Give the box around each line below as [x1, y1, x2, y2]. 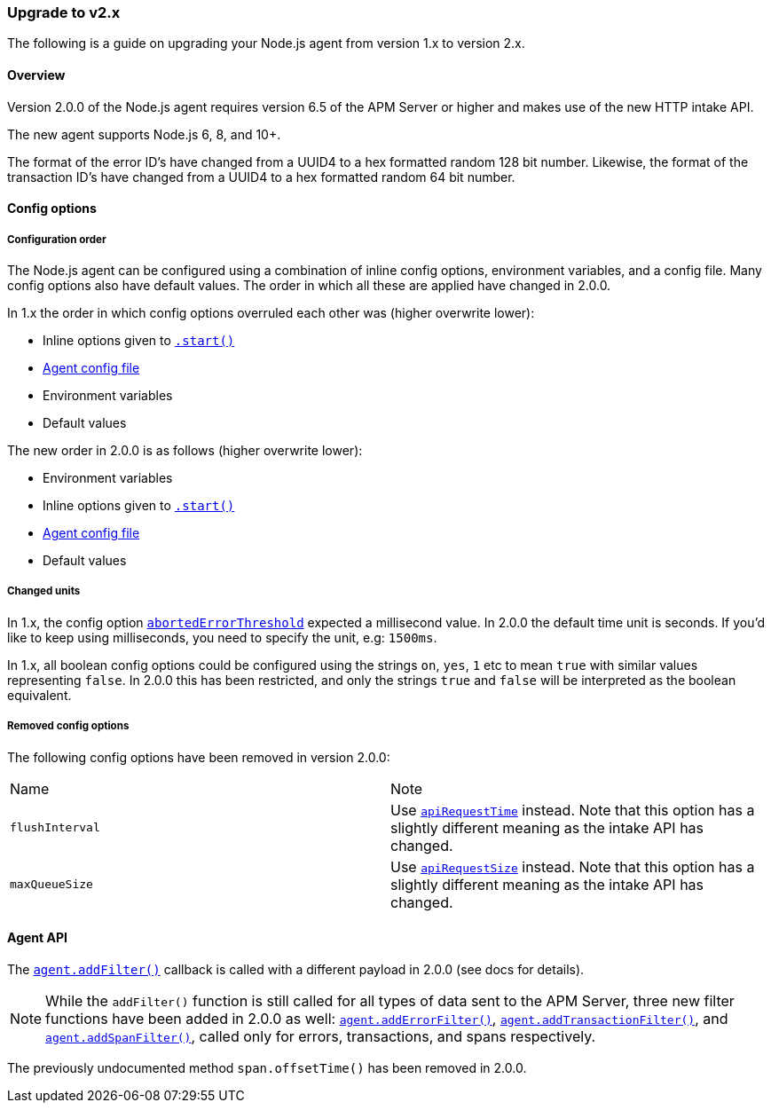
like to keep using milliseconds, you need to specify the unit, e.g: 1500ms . [7, 629, 437, 645]
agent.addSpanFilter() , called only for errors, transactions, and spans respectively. [45, 1027, 596, 1045]
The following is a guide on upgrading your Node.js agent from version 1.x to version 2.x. [7, 35, 525, 51]
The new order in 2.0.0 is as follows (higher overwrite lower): [7, 442, 363, 458]
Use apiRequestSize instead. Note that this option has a [390, 857, 755, 876]
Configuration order [7, 232, 106, 246]
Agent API [7, 930, 67, 946]
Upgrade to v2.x [7, 4, 121, 21]
